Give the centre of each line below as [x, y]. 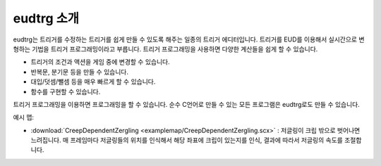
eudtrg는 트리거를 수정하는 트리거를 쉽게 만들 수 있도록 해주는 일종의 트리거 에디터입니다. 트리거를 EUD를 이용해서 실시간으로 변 [189, 39]
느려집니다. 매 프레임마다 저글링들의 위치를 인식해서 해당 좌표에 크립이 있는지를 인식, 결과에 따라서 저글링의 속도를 [187, 140]
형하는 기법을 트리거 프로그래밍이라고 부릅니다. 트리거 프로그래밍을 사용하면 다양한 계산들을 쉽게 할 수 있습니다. [165, 49]
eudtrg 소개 [46, 18]
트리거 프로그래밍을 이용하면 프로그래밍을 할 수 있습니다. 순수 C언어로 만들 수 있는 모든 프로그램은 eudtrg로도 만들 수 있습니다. [186, 104]
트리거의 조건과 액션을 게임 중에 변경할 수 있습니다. [100, 62]
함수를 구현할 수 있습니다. [66, 91]
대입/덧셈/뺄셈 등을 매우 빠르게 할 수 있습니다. [93, 82]
